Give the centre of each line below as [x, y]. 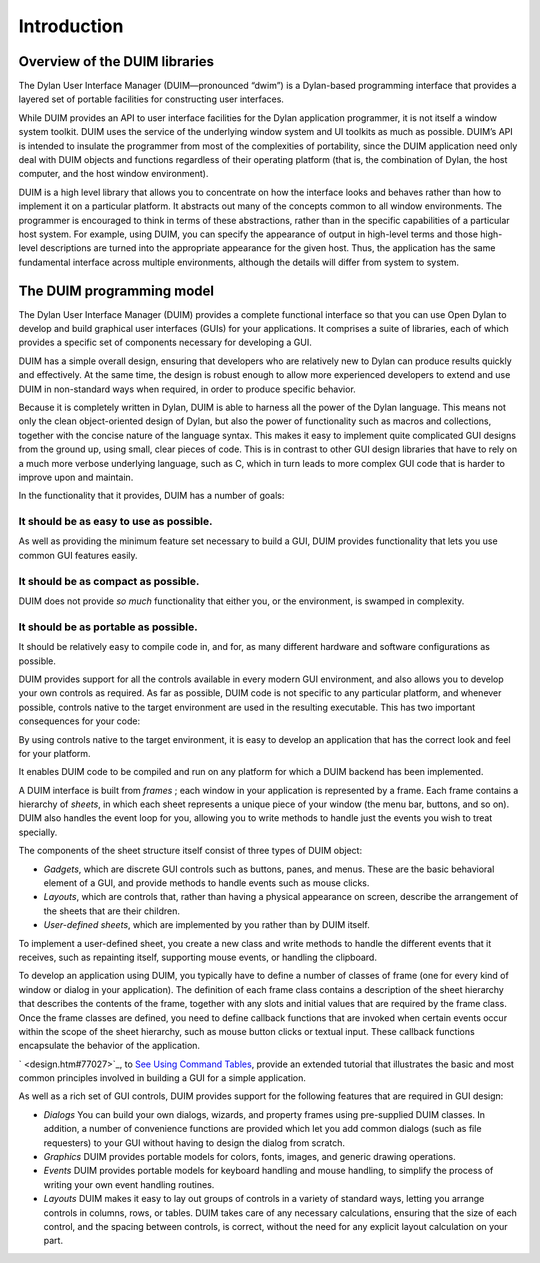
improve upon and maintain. [76, 477]
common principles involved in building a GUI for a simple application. [162, 1078]
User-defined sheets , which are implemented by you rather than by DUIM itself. [206, 925]
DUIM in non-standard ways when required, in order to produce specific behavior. [187, 389]
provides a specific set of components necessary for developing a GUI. [165, 342]
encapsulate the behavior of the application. [109, 1046]
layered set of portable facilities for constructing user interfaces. [151, 99]
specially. [38, 832]
